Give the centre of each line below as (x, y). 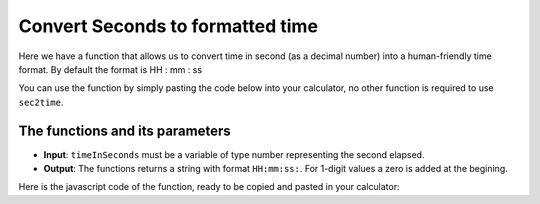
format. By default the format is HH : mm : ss (110, 69)
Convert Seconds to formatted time (168, 26)
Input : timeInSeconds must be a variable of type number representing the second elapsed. (234, 154)
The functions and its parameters (125, 130)
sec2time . (41, 102)
